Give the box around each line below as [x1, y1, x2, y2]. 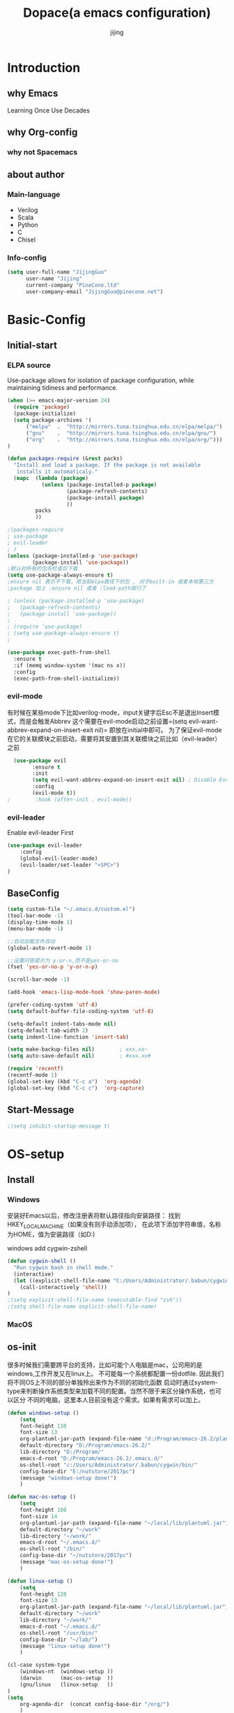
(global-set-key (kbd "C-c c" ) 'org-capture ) [7, 1084, 145, 1091]
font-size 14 [19, 1512, 58, 1520]
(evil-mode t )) [32, 789, 77, 797]
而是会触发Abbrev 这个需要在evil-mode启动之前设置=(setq [19, 717, 187, 725]
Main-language [7, 190, 61, 200]
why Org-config [7, 126, 78, 138]
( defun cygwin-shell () [7, 1258, 77, 1265]
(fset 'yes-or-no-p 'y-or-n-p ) [7, 963, 98, 970]
